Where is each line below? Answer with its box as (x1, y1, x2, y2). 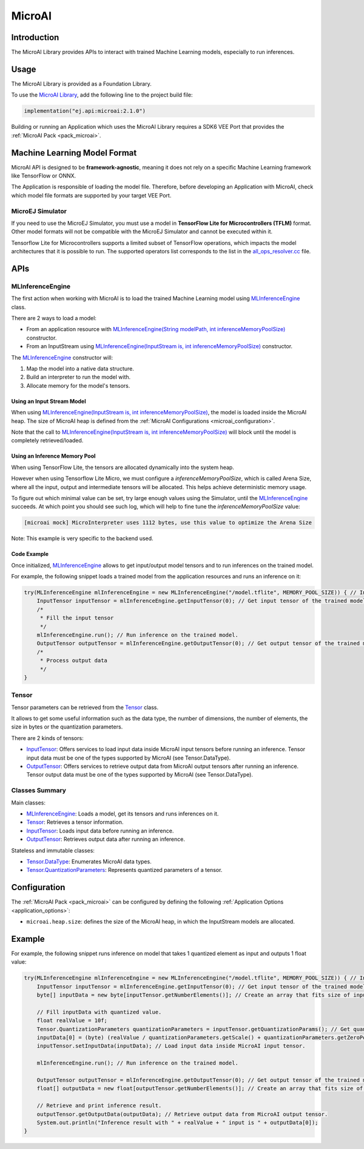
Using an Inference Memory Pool (11, 453, 96, 460)
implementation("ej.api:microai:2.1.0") (24, 108, 146, 115)
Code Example (11, 550, 49, 558)
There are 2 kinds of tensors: (11, 734, 84, 741)
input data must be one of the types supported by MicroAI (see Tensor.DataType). (26, 754, 231, 761)
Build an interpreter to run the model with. (26, 374, 131, 381)
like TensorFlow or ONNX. (11, 172, 76, 179)
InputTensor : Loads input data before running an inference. (26, 827, 174, 834)
